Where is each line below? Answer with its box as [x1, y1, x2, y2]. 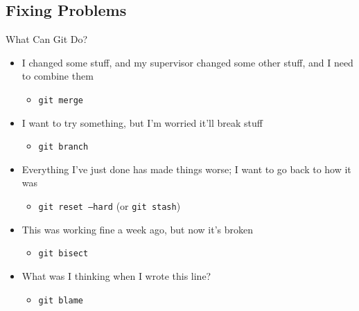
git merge [38, 95, 84, 105]
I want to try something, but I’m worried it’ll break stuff [21, 115, 263, 130]
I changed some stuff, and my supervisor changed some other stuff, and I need [21, 55, 353, 69]
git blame [38, 295, 84, 305]
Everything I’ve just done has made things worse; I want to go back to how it [21, 161, 351, 176]
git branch [38, 142, 89, 152]
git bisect [38, 249, 89, 259]
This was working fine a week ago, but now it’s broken [21, 222, 253, 236]
